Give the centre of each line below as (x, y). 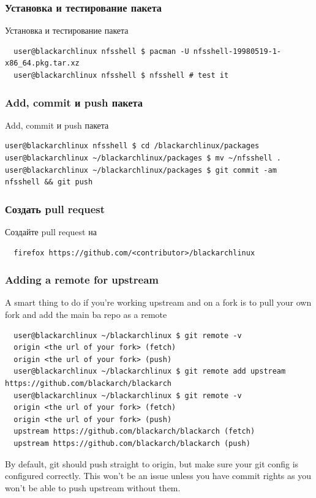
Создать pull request (55, 209)
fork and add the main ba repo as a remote (86, 314)
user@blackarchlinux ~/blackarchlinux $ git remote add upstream (150, 372)
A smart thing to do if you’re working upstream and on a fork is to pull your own (158, 302)
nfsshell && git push (49, 182)
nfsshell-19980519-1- (237, 51)
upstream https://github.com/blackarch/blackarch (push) (132, 443)
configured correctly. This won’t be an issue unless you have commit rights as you (158, 476)
